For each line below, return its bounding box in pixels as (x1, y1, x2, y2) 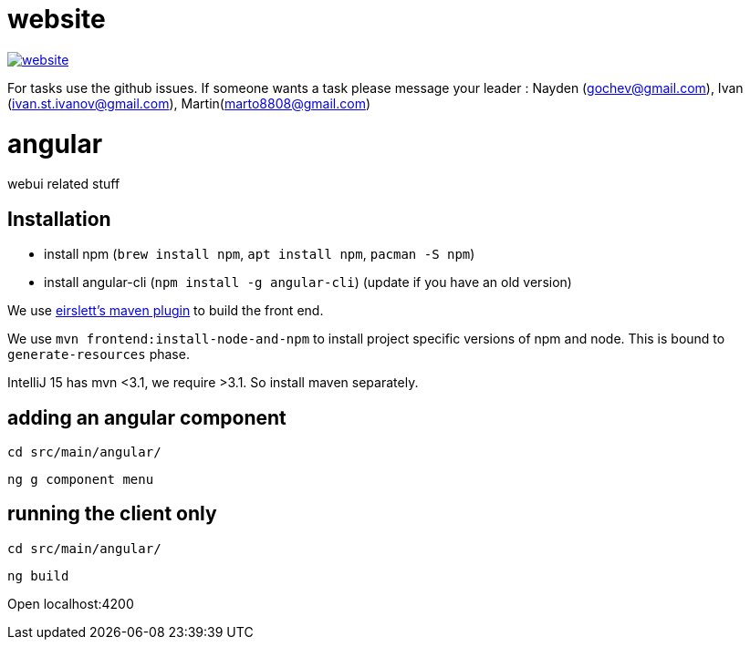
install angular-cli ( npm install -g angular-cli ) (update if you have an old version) (44, 274, 572, 291)
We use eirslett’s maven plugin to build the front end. (7, 303, 324, 319)
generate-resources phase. (7, 346, 190, 363)
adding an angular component (7, 406, 286, 429)
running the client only (7, 502, 217, 526)
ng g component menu (7, 471, 154, 487)
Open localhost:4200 (7, 595, 134, 611)
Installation (7, 207, 111, 231)
